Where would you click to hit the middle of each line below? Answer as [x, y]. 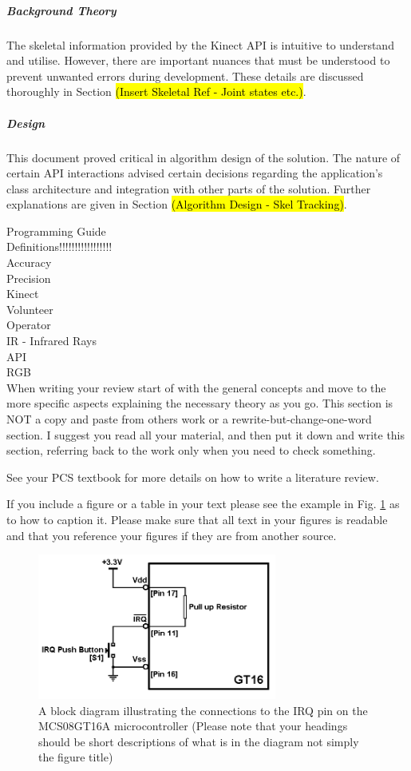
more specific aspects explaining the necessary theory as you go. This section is [200, 403]
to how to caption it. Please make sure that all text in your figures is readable [197, 519]
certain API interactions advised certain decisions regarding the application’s [195, 173]
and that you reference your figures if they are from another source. [172, 535]
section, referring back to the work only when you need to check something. [191, 450]
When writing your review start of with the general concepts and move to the [196, 387]
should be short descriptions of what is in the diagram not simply [199, 741]
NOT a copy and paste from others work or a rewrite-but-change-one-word [189, 419]
